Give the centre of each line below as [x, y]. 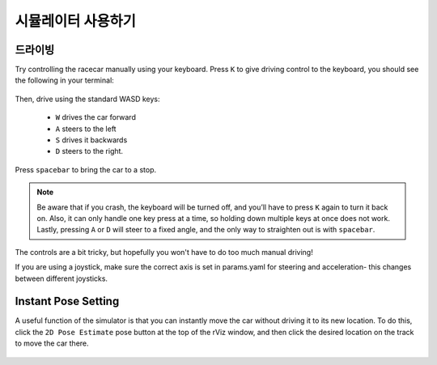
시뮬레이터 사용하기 [76, 21]
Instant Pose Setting [67, 301]
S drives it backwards [91, 140]
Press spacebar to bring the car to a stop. [86, 169]
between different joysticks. [62, 278]
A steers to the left [86, 129]
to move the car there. [52, 343]
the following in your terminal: [65, 80]
